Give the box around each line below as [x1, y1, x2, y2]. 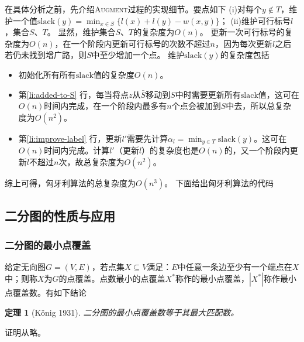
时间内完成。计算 [44, 144, 110, 156]
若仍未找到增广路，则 [5, 49, 87, 61]
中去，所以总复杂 [226, 100, 292, 112]
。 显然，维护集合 [47, 26, 116, 38]
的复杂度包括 [220, 49, 270, 61]
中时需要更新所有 [175, 88, 241, 100]
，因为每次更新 [215, 37, 272, 49]
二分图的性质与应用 [5, 207, 115, 225]
